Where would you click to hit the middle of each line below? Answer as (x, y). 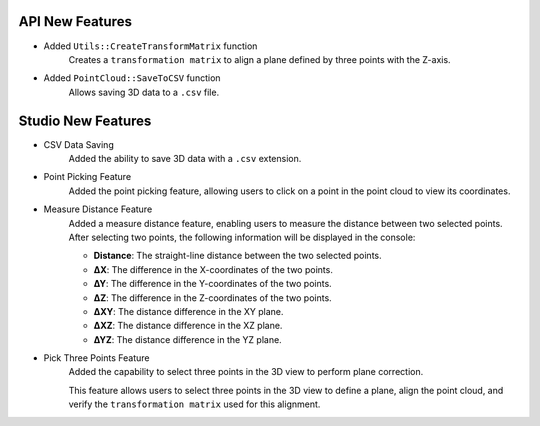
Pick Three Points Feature (96, 358)
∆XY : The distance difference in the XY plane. (188, 311)
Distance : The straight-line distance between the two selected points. (237, 256)
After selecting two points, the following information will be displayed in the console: (242, 237)
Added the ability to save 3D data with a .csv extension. (185, 158)
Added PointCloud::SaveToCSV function (132, 78)
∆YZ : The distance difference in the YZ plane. (187, 339)
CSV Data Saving (78, 144)
